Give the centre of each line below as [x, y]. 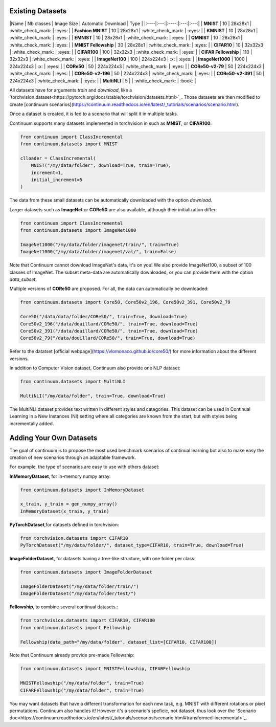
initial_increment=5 [57, 180]
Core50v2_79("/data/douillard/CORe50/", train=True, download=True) [108, 338]
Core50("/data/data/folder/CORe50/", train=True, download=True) [104, 317]
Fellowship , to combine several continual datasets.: [64, 607]
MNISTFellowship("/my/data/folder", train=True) [82, 683]
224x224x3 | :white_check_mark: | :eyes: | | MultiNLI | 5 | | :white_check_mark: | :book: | [103, 81]
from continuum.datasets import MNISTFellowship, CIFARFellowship [105, 669]
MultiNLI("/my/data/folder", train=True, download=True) [93, 396]
